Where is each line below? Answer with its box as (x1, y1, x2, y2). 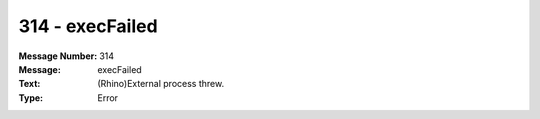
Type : (18, 91, 44, 104)
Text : (18, 78, 41, 90)
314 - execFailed (18, 15, 159, 37)
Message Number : (18, 50, 98, 62)
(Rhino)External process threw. (97, 78, 225, 90)
